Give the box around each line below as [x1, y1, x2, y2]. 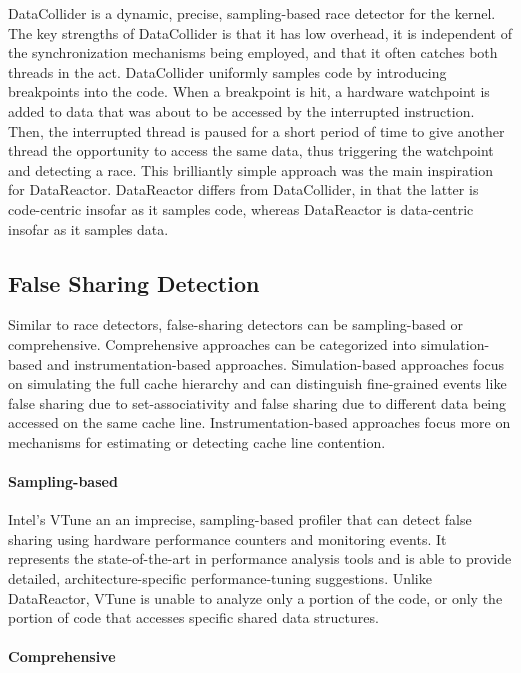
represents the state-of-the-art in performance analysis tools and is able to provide [8, 548, 512, 569]
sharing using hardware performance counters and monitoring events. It [8, 528, 447, 549]
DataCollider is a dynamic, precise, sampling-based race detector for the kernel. [8, 3, 496, 23]
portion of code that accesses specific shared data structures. [8, 607, 379, 628]
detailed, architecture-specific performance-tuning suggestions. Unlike [8, 568, 432, 589]
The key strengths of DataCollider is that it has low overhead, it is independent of [8, 22, 512, 43]
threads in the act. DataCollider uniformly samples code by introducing [8, 61, 447, 82]
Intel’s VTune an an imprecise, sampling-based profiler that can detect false [8, 509, 472, 530]
